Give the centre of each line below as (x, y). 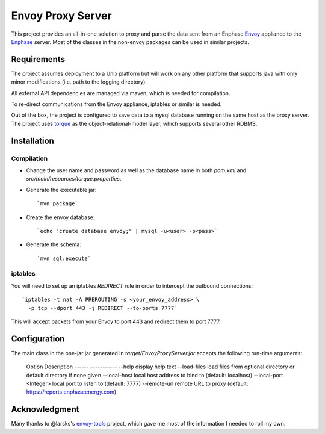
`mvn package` (57, 204)
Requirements (38, 59)
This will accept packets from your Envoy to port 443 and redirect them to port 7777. (116, 321)
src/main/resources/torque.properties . (74, 179)
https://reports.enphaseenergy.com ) (71, 392)
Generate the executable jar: (61, 190)
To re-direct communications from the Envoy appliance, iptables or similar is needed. (116, 104)
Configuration (38, 339)
